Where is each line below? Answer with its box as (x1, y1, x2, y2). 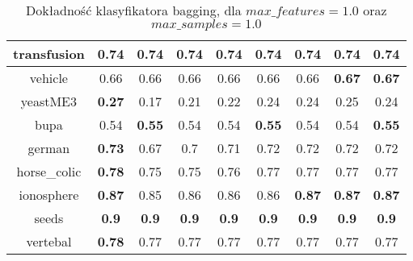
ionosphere (19, 185, 79, 204)
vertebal (26, 232, 72, 251)
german (27, 139, 70, 157)
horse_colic (16, 162, 82, 180)
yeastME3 (20, 92, 77, 110)
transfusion (13, 44, 85, 63)
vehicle (29, 68, 68, 87)
